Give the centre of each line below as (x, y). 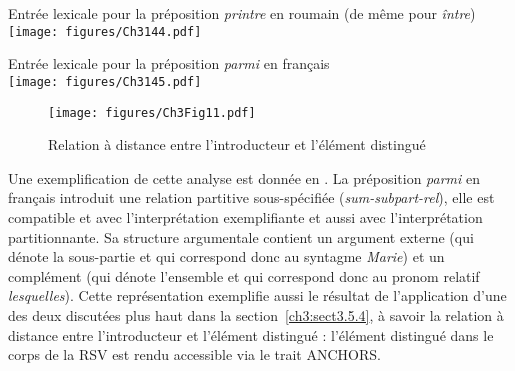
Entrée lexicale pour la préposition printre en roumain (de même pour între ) (242, 13)
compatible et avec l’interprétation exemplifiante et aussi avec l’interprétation (245, 216)
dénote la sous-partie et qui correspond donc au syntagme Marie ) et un (226, 256)
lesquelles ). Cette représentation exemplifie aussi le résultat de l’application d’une (257, 295)
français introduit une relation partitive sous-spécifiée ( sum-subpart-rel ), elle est (251, 197)
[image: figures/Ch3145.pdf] (105, 81)
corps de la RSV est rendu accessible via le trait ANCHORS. (194, 354)
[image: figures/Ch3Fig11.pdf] (152, 112)
